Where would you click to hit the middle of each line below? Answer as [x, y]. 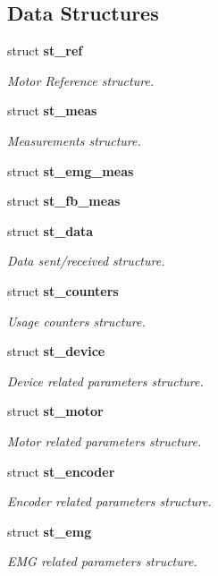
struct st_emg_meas [71, 170]
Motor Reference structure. [81, 80]
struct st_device [56, 351]
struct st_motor [55, 411]
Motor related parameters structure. [105, 440]
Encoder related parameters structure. [109, 501]
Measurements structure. [74, 140]
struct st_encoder [61, 471]
